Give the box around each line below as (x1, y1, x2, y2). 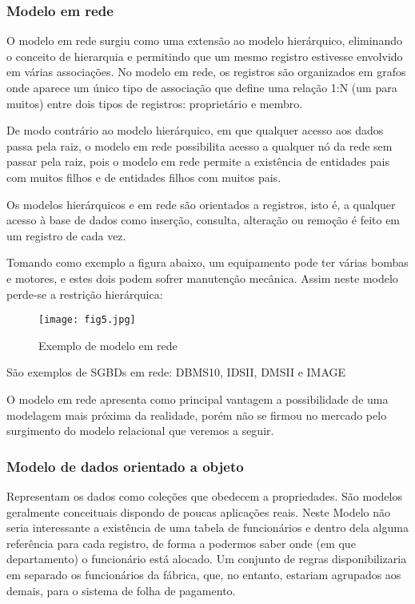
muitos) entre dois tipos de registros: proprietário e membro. (6, 95, 303, 111)
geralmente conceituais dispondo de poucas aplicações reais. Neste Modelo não (6, 503, 391, 520)
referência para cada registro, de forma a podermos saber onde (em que (6, 534, 356, 551)
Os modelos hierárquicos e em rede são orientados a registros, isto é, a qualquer (6, 195, 396, 212)
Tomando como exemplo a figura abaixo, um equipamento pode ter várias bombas (6, 254, 409, 271)
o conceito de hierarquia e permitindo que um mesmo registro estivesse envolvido (6, 47, 403, 64)
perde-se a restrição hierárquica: (6, 285, 163, 302)
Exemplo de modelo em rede (38, 336, 178, 353)
